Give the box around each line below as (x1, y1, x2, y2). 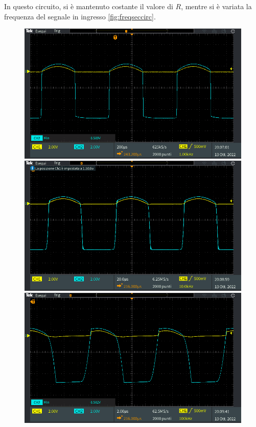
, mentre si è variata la (181, 1, 252, 11)
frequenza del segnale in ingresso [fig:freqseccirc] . (4, 11, 156, 21)
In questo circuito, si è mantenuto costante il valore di (4, 1, 173, 11)
